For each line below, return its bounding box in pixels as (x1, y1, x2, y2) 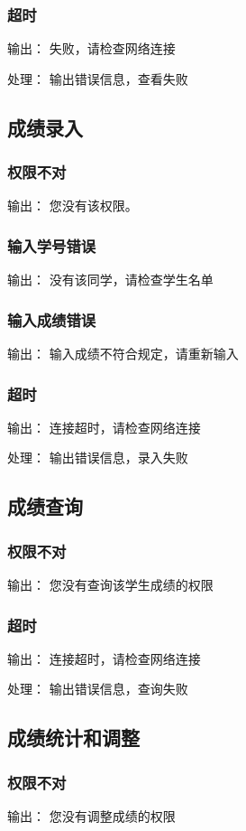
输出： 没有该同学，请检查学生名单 (7, 270, 214, 289)
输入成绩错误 (7, 308, 96, 331)
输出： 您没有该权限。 (7, 196, 138, 215)
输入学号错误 (7, 234, 96, 257)
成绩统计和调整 (7, 724, 140, 752)
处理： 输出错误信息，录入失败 (7, 448, 188, 467)
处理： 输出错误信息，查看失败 (7, 69, 188, 88)
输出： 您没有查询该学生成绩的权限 (7, 575, 214, 594)
